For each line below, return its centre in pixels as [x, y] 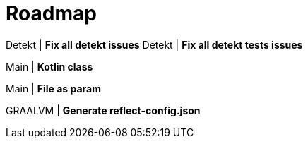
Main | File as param [53, 88]
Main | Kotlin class [49, 66]
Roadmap [51, 13]
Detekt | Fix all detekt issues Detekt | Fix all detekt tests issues [154, 44]
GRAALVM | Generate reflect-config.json [103, 110]
